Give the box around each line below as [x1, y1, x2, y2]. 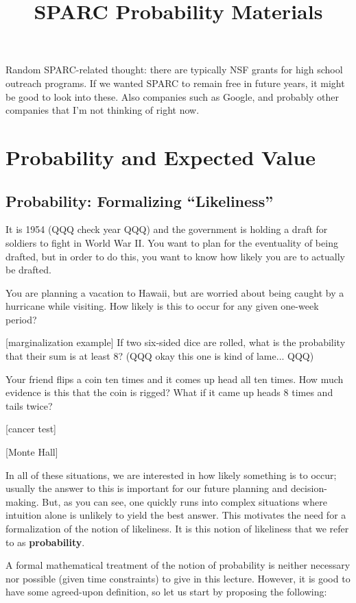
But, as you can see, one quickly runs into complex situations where [42, 494, 327, 508]
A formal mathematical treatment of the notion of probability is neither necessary [5, 558, 351, 572]
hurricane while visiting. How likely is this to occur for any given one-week [5, 299, 319, 313]
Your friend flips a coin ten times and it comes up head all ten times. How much [5, 371, 344, 386]
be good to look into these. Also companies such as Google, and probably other [5, 89, 339, 103]
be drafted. [5, 262, 51, 277]
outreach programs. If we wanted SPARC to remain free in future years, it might [5, 75, 345, 90]
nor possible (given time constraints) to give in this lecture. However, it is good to [5, 571, 351, 585]
